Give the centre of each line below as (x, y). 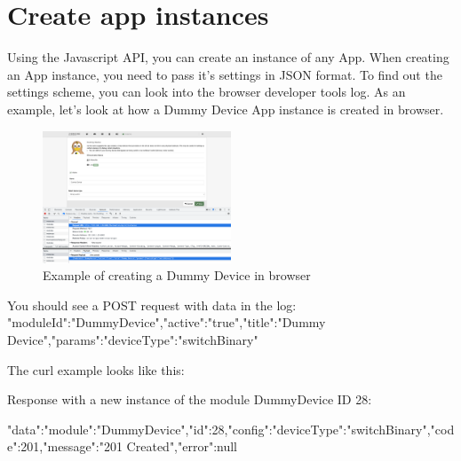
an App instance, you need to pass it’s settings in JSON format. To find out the (225, 74)
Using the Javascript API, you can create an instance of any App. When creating (228, 57)
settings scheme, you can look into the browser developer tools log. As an (207, 92)
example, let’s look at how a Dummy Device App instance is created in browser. (226, 109)
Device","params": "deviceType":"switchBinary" (133, 339)
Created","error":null (182, 446)
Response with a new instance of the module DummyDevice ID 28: (190, 399)
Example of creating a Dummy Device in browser (177, 275)
